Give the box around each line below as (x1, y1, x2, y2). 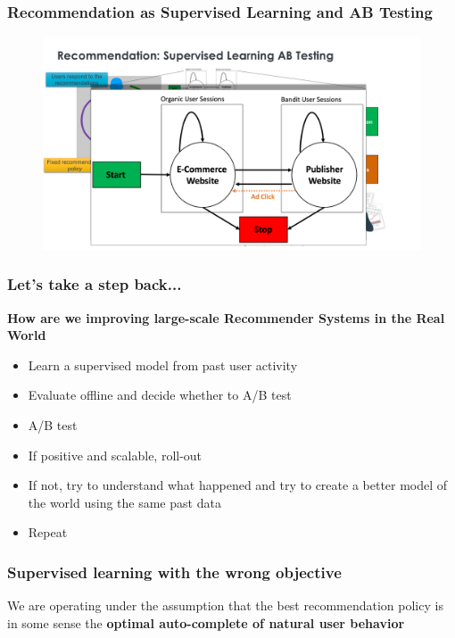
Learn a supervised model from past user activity (28, 355, 298, 374)
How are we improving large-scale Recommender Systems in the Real (7, 308, 445, 327)
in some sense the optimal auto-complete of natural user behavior (7, 613, 405, 632)
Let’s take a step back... (7, 273, 182, 295)
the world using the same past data (28, 493, 221, 511)
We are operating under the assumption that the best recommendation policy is (7, 596, 443, 615)
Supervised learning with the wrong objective (7, 560, 342, 583)
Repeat (28, 523, 68, 542)
